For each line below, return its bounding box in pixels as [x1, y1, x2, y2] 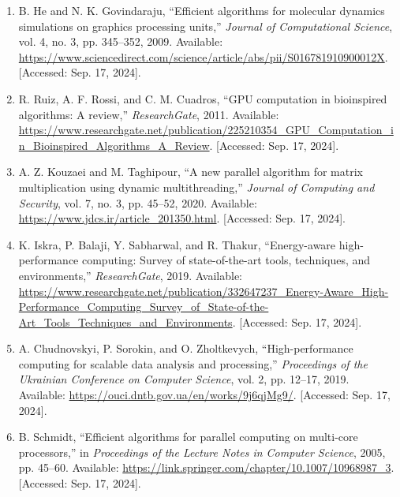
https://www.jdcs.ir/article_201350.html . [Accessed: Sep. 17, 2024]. [18, 210, 346, 226]
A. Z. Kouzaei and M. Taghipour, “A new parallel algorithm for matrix [18, 163, 363, 180]
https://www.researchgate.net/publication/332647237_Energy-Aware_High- [18, 282, 389, 299]
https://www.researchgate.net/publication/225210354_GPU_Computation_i [18, 121, 394, 138]
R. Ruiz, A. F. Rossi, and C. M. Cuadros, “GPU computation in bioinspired [18, 90, 387, 106]
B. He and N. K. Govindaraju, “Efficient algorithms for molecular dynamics [18, 2, 385, 18]
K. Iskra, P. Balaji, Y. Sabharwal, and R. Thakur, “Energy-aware [18, 236, 336, 252]
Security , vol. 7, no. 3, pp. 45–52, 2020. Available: [18, 194, 257, 211]
